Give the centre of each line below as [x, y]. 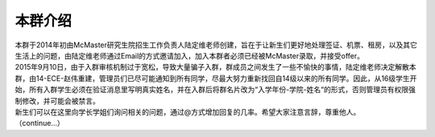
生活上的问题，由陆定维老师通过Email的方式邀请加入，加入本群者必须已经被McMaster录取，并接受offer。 [189, 55]
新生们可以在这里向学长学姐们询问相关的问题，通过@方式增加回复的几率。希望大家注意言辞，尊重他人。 [188, 111]
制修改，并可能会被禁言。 [57, 101]
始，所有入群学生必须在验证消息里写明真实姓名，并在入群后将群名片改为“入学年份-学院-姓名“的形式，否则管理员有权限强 [215, 90]
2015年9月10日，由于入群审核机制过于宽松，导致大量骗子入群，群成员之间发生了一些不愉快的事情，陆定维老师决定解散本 [215, 67]
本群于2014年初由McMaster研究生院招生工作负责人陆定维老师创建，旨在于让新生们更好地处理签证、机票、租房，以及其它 [216, 45]
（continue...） [39, 123]
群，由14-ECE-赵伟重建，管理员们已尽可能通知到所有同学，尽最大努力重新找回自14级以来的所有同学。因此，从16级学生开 [216, 78]
